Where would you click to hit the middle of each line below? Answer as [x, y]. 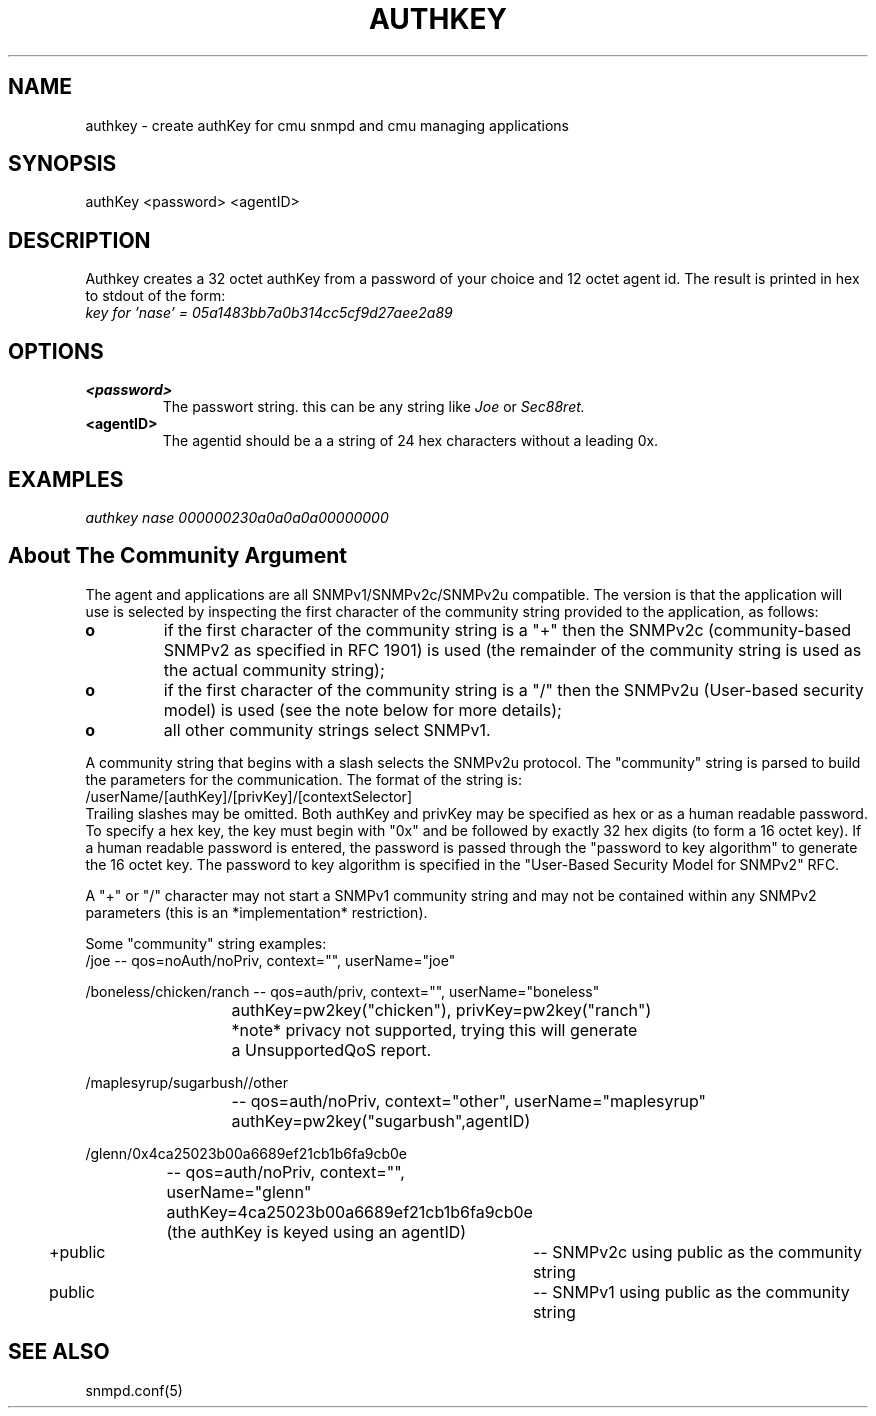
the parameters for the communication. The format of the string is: [304, 779]
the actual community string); [274, 669]
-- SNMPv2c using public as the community [697, 1251]
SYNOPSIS [62, 164]
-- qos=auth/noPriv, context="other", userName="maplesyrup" [468, 1100]
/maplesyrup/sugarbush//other [187, 1082]
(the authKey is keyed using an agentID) [316, 1231]
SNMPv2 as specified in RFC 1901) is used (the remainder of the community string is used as [512, 649]
